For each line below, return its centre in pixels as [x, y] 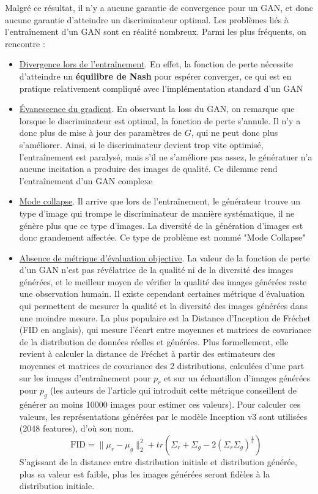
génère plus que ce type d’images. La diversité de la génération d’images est [161, 225]
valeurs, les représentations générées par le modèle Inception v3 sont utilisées [163, 416]
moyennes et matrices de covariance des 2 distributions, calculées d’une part [162, 366]
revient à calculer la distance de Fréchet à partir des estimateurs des [147, 354]
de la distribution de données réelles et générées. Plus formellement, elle [154, 341]
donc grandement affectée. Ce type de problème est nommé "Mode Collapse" [162, 237]
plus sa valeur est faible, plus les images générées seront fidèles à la [145, 473]
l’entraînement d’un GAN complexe [86, 180]
